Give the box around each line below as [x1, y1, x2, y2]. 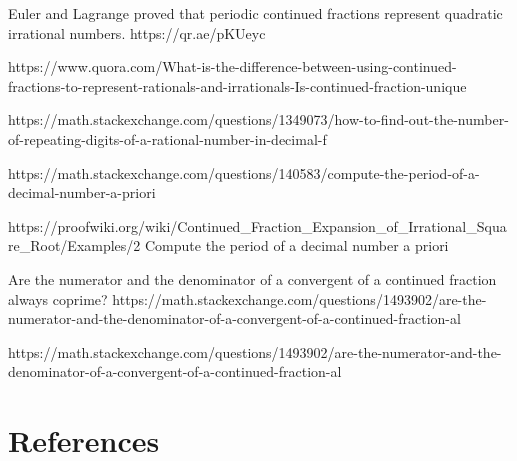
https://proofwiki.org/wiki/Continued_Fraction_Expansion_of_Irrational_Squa [8, 215, 507, 236]
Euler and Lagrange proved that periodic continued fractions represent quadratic [8, 3, 503, 23]
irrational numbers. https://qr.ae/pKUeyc [8, 22, 266, 43]
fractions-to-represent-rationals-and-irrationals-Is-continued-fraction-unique [8, 75, 467, 96]
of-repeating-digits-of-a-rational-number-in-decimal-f [8, 128, 327, 149]
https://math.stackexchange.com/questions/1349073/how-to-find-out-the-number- [8, 109, 509, 130]
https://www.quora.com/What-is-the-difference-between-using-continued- [8, 56, 457, 77]
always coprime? [8, 288, 108, 309]
